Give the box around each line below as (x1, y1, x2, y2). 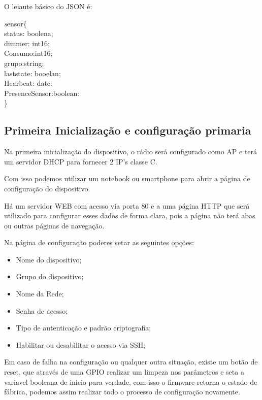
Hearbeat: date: (4, 78, 52, 88)
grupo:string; (4, 57, 44, 68)
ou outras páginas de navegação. (4, 220, 105, 230)
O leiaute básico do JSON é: (4, 1, 92, 11)
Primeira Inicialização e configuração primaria (4, 122, 251, 138)
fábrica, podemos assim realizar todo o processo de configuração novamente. (4, 386, 240, 397)
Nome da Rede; (16, 288, 64, 299)
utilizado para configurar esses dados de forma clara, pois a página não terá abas (4, 210, 255, 221)
